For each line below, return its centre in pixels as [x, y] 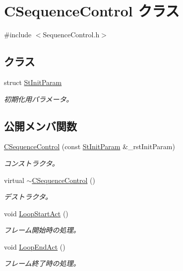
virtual [14, 180]
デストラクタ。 [28, 197]
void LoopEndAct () [35, 246]
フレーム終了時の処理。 [42, 263]
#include [18, 35]
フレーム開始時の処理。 [42, 230]
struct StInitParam [33, 82]
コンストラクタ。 [31, 163]
